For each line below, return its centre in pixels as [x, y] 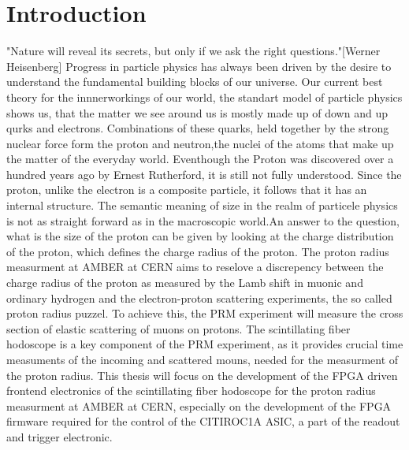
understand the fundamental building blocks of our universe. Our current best [195, 82]
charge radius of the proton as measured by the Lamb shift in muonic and [185, 283]
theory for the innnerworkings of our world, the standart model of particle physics [204, 97]
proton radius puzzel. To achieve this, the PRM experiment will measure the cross [205, 313]
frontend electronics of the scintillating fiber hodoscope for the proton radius [191, 390]
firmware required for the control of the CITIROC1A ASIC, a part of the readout [203, 421]
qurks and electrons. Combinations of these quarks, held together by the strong [198, 128]
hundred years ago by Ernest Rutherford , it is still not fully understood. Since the [204, 174]
